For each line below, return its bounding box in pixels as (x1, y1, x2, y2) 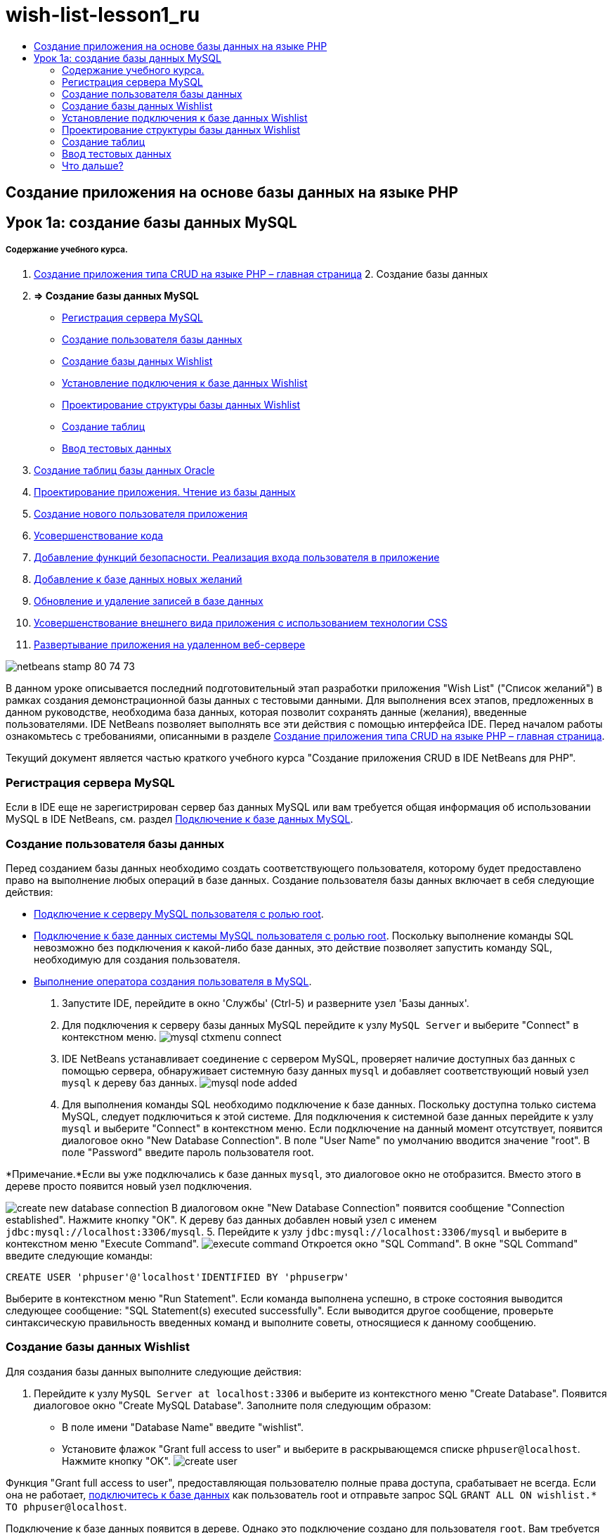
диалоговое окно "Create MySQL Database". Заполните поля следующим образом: (34, 1399, 431, 1411)
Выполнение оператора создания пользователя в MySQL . (34, 975, 312, 987)
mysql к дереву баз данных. (62, 1076, 197, 1089)
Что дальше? (62, 159, 124, 172)
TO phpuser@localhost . (6, 1500, 127, 1513)
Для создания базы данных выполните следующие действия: (6, 1365, 301, 1378)
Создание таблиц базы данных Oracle (34, 464, 215, 477)
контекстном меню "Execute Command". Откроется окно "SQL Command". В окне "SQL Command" (6, 1237, 578, 1250)
